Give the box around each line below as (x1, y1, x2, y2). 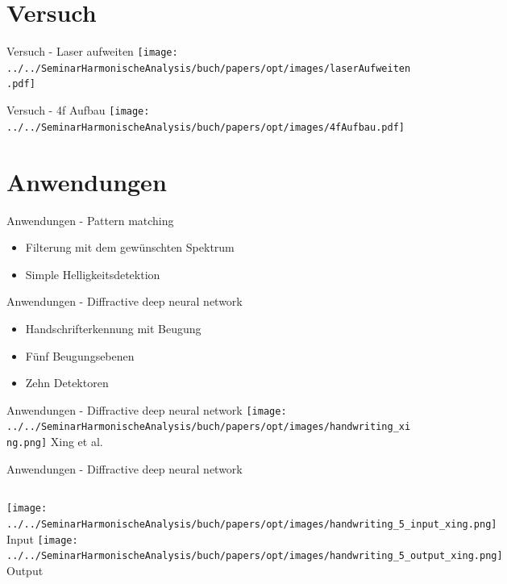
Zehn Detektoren (25, 374, 109, 391)
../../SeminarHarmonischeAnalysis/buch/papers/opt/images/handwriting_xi (6, 421, 411, 433)
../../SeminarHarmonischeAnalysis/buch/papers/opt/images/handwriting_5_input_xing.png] (6, 518, 497, 530)
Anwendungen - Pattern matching (6, 211, 174, 228)
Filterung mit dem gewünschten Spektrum (25, 239, 235, 256)
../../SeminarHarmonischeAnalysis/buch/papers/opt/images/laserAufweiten (6, 62, 411, 74)
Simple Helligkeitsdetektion (25, 265, 160, 282)
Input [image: (6, 530, 78, 547)
